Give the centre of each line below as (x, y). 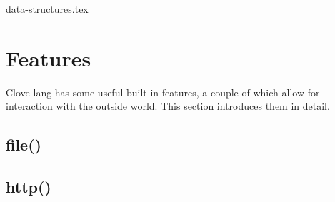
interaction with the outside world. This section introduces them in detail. (168, 106)
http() (29, 187)
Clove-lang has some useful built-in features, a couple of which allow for (163, 92)
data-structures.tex (47, 9)
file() (24, 145)
